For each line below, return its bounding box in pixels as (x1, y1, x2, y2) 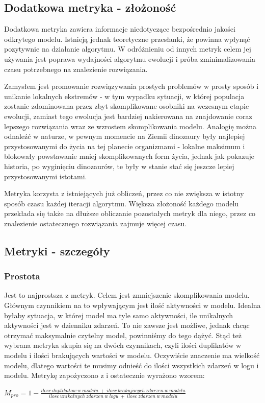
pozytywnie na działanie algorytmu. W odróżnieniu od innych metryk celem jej (4, 43, 251, 54)
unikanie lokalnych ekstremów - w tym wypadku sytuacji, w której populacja (4, 90, 245, 101)
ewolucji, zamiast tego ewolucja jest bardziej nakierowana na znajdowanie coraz (4, 110, 252, 121)
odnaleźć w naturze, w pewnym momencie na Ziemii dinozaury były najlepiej (4, 131, 245, 141)
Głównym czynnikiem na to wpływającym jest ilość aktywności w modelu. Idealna (4, 300, 261, 311)
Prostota (4, 270, 40, 282)
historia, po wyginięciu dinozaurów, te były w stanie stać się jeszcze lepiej (4, 160, 234, 171)
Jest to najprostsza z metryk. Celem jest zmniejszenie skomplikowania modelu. (4, 290, 250, 300)
